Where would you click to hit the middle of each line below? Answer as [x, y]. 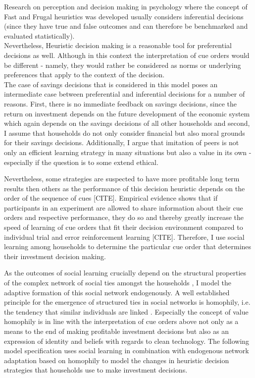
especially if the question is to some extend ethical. [81, 162]
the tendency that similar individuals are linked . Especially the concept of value [126, 311]
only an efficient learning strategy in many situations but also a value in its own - [128, 152]
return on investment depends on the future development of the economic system [127, 113]
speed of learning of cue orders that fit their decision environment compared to [124, 227]
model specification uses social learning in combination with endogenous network [127, 351]
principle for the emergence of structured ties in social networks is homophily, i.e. [127, 302]
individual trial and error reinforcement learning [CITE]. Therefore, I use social [124, 237]
